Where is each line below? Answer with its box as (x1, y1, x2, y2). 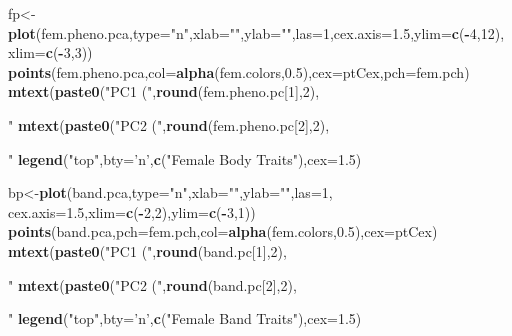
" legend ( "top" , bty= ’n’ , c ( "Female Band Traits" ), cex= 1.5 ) (8, 308, 362, 329)
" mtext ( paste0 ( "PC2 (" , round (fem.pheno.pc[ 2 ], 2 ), (8, 114, 330, 135)
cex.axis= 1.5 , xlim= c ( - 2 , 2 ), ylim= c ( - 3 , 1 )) (8, 201, 256, 222)
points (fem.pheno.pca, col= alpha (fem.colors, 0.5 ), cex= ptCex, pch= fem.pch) (8, 61, 470, 82)
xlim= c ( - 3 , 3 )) (8, 42, 93, 63)
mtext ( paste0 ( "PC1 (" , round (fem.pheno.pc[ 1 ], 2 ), (8, 81, 320, 102)
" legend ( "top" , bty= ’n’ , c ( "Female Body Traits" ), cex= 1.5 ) (8, 148, 362, 169)
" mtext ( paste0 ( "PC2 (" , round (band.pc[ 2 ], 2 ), (8, 274, 297, 295)
